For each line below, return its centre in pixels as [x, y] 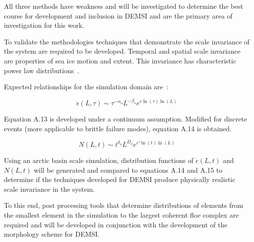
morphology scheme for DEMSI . [52, 234]
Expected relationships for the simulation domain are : [86, 87]
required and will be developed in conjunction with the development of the [116, 224]
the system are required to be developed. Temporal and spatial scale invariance [122, 51]
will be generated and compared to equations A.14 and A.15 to [128, 170]
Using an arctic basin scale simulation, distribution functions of [99, 160]
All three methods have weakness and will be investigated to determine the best [124, 6]
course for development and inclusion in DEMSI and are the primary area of [118, 15]
